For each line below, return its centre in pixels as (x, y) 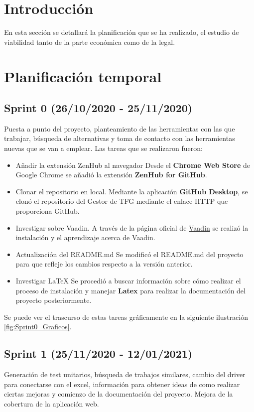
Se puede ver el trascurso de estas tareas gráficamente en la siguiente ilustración (126, 317)
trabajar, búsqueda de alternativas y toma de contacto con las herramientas (120, 138)
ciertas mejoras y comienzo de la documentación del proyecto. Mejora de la (119, 394)
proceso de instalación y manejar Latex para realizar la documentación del (130, 290)
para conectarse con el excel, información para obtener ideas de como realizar (122, 384)
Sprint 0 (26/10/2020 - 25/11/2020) (98, 108)
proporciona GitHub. (48, 211)
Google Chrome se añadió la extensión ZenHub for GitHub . (111, 175)
